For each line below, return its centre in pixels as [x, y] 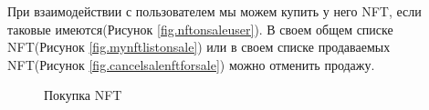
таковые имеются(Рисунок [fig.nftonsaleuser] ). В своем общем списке [200, 29]
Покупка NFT [83, 95]
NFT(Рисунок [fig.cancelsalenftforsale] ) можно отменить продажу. [191, 64]
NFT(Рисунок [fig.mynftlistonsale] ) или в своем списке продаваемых [199, 47]
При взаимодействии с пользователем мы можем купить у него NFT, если [214, 11]
